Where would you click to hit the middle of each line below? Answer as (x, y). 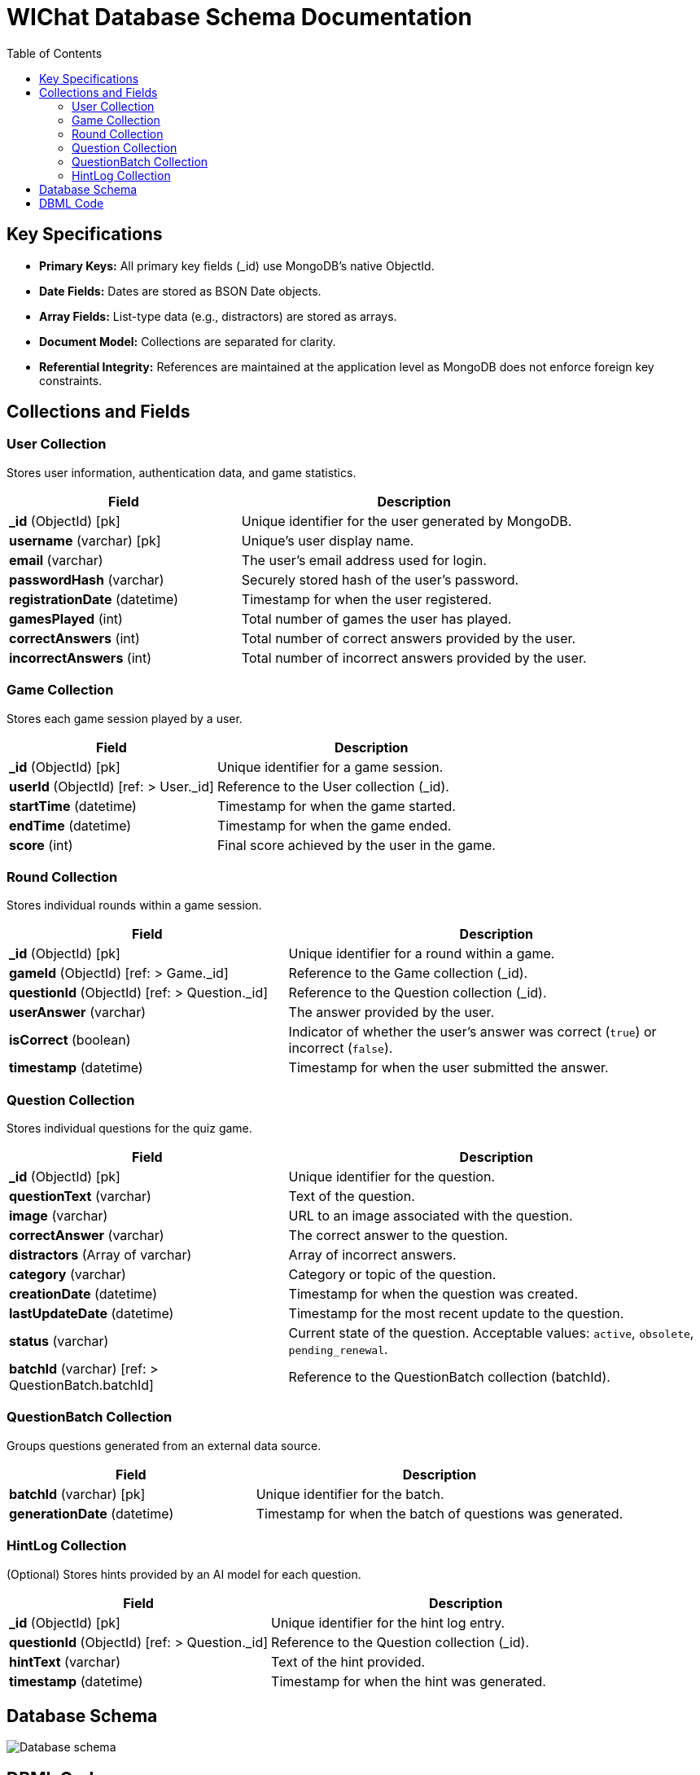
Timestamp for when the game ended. (334, 825)
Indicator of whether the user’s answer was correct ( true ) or (472, 1032)
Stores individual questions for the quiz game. (129, 1129)
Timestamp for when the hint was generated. (409, 1681)
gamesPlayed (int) (66, 618)
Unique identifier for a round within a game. (422, 954)
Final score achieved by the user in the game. (356, 845)
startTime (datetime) (73, 806)
